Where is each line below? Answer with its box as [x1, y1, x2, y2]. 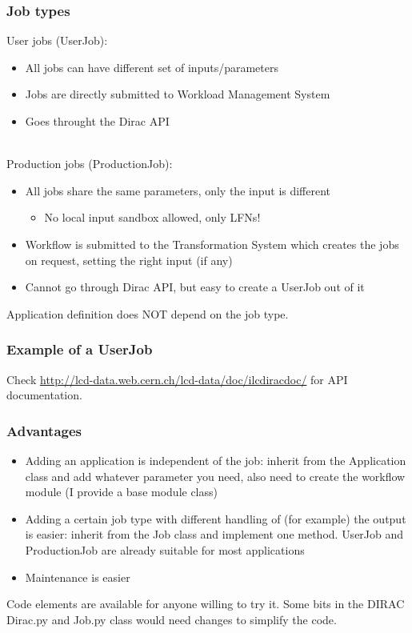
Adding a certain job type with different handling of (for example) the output [25, 510, 406, 527]
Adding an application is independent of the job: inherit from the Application [25, 451, 406, 468]
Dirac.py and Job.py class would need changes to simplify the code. [6, 611, 337, 627]
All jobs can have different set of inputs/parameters [25, 58, 278, 75]
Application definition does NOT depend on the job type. [6, 305, 289, 322]
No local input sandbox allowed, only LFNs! [44, 209, 261, 226]
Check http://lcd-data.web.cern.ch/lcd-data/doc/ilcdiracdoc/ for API [6, 371, 348, 387]
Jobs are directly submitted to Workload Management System [25, 86, 330, 102]
